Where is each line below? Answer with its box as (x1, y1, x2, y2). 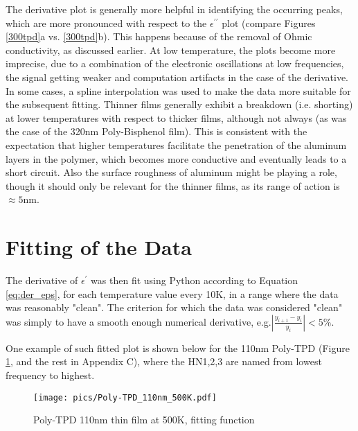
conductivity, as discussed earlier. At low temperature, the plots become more (6, 42, 336, 57)
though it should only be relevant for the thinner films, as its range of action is (6, 178, 340, 193)
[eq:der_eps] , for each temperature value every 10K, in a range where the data (6, 286, 339, 301)
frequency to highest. (6, 368, 95, 382)
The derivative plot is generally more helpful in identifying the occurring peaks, (6, 2, 343, 16)
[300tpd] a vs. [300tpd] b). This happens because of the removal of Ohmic (6, 29, 312, 44)
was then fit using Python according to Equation (91, 273, 298, 288)
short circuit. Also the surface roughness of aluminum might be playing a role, (6, 165, 337, 179)
